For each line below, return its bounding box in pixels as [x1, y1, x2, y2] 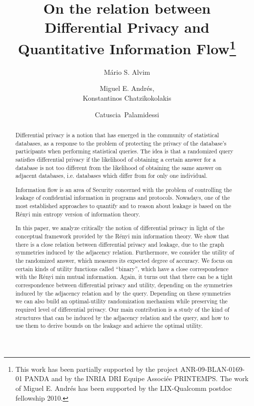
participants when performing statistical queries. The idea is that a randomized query [15, 147, 233, 155]
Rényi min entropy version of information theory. [15, 210, 140, 218]
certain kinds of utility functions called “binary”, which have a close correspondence [15, 264, 229, 273]
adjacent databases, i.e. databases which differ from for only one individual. [15, 171, 208, 180]
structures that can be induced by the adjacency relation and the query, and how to [15, 313, 229, 321]
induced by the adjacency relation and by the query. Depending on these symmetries [15, 289, 231, 297]
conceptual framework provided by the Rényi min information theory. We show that [15, 232, 230, 240]
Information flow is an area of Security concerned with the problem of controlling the [15, 185, 232, 193]
